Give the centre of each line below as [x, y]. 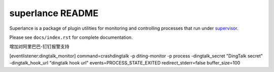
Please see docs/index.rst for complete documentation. [71, 37]
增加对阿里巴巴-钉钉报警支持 [39, 47]
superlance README [54, 13]
